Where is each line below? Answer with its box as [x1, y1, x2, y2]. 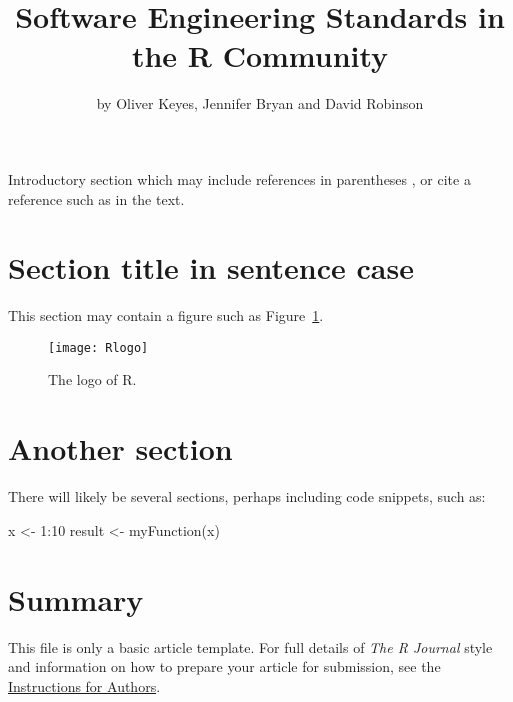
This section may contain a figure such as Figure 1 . [8, 305, 324, 326]
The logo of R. [48, 369, 137, 390]
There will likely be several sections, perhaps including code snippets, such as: [8, 486, 486, 507]
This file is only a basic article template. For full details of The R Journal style [8, 636, 493, 657]
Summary [8, 578, 144, 619]
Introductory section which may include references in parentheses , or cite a [8, 168, 471, 189]
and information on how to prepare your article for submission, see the [8, 656, 441, 677]
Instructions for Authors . [8, 675, 161, 696]
